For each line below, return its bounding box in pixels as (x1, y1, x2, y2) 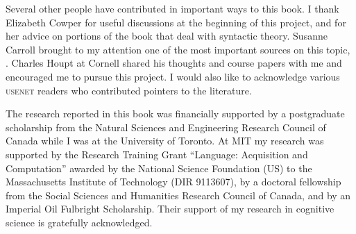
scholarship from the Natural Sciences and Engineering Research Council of (6, 119, 326, 134)
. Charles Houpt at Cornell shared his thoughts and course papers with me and (6, 56, 342, 70)
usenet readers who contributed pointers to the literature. (6, 83, 252, 97)
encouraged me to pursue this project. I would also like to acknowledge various (6, 69, 340, 83)
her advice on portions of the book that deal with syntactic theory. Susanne (6, 28, 328, 43)
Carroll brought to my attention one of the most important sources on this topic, (6, 42, 350, 56)
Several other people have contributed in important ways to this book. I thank (6, 1, 339, 15)
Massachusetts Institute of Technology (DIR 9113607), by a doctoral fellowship (6, 174, 341, 189)
